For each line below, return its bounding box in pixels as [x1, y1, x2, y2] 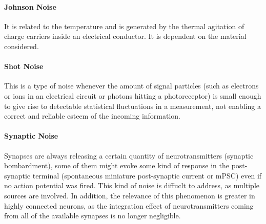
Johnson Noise [4, 1, 56, 12]
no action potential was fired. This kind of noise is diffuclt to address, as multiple [4, 180, 260, 191]
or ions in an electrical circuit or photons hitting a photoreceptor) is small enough [4, 90, 261, 101]
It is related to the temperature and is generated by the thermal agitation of [4, 20, 244, 31]
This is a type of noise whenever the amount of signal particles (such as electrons [4, 80, 259, 91]
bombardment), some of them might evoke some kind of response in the [4, 160, 230, 171]
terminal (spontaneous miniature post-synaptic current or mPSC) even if [32, 170, 262, 181]
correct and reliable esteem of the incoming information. [4, 110, 181, 121]
